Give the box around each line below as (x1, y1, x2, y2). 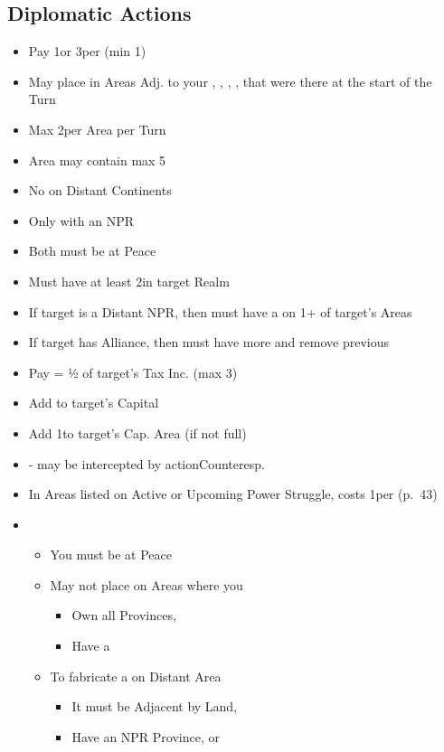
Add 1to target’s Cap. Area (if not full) (28, 423, 247, 442)
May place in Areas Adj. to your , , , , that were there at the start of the (28, 71, 432, 90)
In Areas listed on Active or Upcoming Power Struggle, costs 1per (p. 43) (28, 484, 438, 503)
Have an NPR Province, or (71, 727, 220, 746)
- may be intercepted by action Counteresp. (28, 454, 265, 473)
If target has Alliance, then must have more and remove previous (28, 333, 389, 352)
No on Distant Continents (28, 181, 172, 200)
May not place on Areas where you (50, 575, 243, 594)
